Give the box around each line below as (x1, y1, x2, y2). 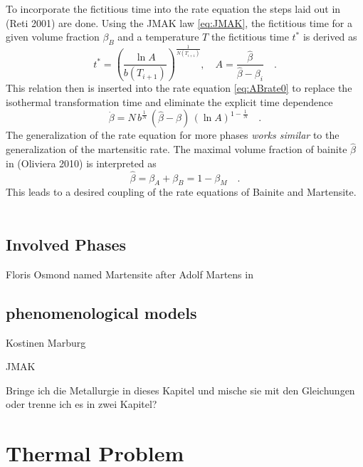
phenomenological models (6, 301, 197, 323)
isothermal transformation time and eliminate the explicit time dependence (6, 94, 333, 109)
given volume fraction (6, 29, 100, 44)
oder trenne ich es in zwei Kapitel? (6, 397, 157, 411)
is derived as (302, 29, 357, 44)
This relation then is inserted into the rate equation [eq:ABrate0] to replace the (6, 80, 352, 95)
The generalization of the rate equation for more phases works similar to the (6, 127, 340, 142)
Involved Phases (6, 233, 127, 256)
